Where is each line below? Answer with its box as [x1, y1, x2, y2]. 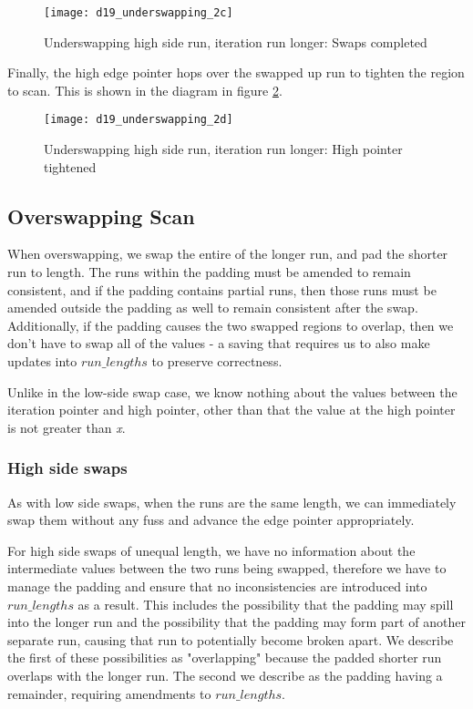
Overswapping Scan [7, 201, 195, 230]
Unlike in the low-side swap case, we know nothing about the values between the [7, 382, 458, 401]
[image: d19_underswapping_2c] [44, 6, 233, 19]
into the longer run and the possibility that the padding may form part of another [7, 612, 466, 632]
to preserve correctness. [151, 352, 283, 371]
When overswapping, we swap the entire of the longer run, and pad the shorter [7, 244, 448, 263]
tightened [44, 157, 97, 176]
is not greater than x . [7, 417, 126, 437]
